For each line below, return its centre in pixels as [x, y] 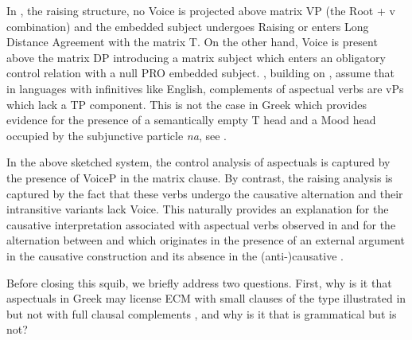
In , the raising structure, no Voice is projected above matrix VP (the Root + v [201, 10]
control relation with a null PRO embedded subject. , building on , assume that [201, 73]
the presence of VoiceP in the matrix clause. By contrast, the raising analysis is [200, 177]
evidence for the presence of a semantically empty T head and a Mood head [191, 120]
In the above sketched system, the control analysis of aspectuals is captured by [198, 162]
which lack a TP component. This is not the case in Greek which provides [187, 104]
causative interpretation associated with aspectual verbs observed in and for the [201, 224]
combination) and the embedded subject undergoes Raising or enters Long [188, 26]
